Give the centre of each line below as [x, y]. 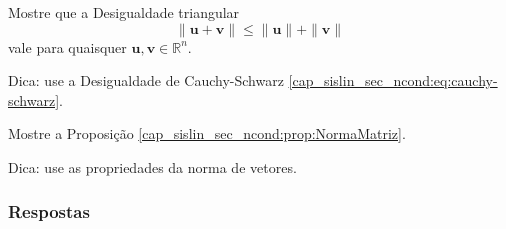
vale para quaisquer [67, 46]
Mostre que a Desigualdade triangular [124, 12]
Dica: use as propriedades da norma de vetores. [152, 166]
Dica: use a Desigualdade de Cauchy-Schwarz [146, 80]
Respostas [49, 211]
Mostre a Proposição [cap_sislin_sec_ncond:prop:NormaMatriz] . [207, 133]
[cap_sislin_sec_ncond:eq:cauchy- [393, 80]
